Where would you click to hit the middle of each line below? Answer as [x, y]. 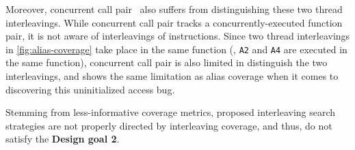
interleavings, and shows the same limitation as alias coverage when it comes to [172, 76]
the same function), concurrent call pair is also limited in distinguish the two [167, 62]
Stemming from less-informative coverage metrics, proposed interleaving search [171, 112]
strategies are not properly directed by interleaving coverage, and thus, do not [169, 125]
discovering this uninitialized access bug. [90, 89]
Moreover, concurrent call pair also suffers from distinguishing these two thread [174, 9]
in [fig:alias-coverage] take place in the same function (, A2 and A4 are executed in [176, 49]
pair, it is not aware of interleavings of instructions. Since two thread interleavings [178, 36]
